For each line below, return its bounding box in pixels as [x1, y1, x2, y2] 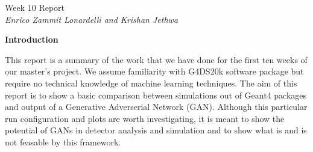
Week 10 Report [5, 1, 65, 13]
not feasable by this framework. [5, 135, 121, 148]
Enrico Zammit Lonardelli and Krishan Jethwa [5, 13, 179, 25]
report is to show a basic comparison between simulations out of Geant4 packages [5, 88, 307, 101]
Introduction [5, 33, 58, 46]
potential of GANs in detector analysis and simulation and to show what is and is [5, 124, 307, 136]
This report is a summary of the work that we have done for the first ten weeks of [5, 53, 308, 65]
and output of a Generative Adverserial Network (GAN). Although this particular [5, 100, 308, 113]
